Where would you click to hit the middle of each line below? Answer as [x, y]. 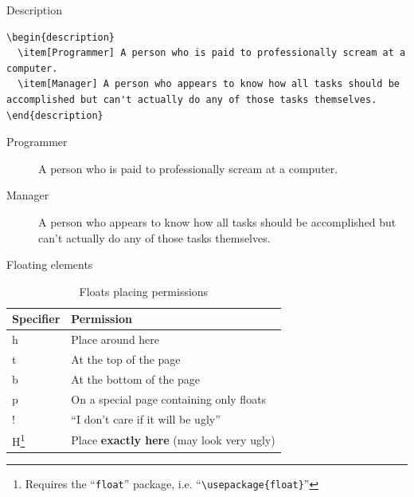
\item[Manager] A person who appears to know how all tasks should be [209, 84]
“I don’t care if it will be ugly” [146, 418]
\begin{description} [61, 37]
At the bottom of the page [136, 379]
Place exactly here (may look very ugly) [173, 440]
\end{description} [55, 115]
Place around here [115, 339]
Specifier [36, 319]
